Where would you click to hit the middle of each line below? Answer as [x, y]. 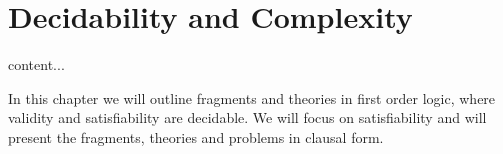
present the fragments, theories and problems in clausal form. [196, 136]
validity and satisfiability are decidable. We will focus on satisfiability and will [247, 117]
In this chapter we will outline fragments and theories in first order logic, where [252, 97]
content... [36, 64]
